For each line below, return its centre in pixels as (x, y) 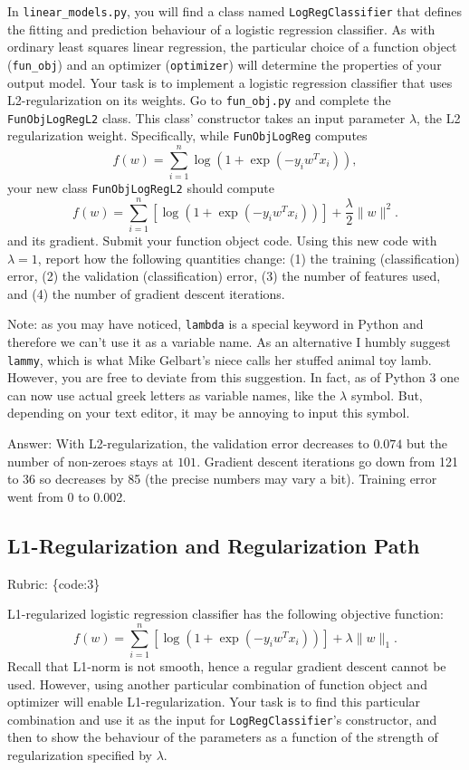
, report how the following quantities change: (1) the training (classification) (249, 258)
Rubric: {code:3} (54, 583)
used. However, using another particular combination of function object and (217, 683)
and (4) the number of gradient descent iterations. (146, 293)
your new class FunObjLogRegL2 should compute (141, 188)
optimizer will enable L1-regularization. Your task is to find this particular (214, 702)
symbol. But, (387, 395)
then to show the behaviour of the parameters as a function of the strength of (223, 737)
